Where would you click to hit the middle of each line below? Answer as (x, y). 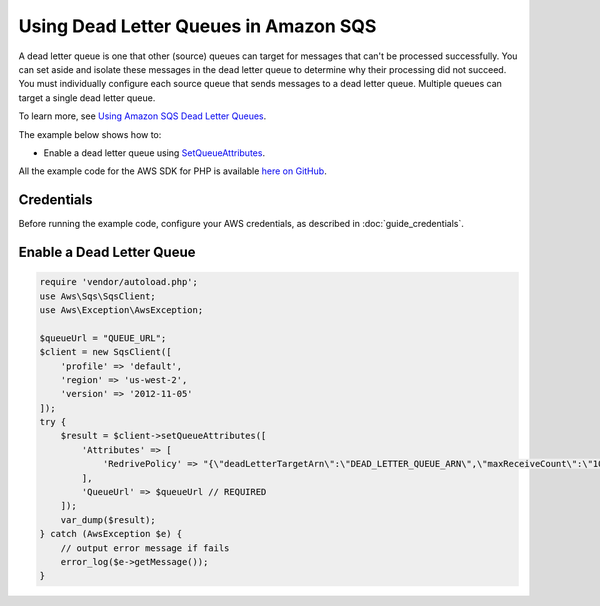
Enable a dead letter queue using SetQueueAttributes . (154, 152)
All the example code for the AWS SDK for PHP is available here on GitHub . (172, 171)
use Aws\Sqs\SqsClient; (98, 296)
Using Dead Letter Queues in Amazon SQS (197, 26)
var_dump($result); (108, 519)
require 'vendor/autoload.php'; (119, 282)
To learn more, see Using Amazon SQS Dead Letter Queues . (142, 116)
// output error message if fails (145, 548)
